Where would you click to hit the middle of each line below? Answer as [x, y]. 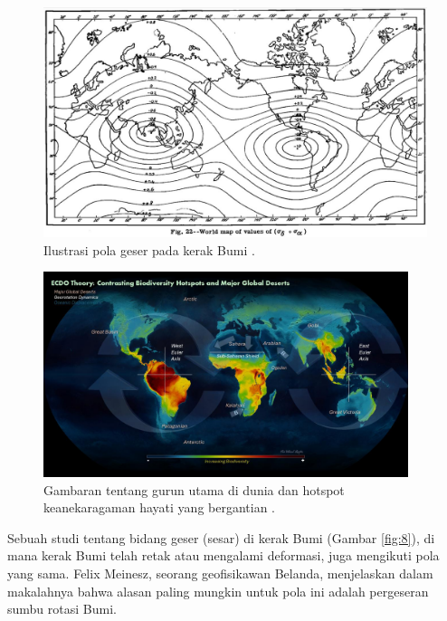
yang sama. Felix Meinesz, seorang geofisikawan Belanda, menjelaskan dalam [220, 573]
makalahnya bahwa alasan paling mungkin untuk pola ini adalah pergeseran [218, 591]
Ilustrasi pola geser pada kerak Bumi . [149, 249]
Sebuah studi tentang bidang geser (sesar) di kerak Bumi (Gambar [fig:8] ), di [221, 537]
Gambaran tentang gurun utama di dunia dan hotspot [194, 489]
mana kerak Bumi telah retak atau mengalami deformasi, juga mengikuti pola [223, 555]
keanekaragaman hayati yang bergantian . [160, 507]
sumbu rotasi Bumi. [62, 609]
